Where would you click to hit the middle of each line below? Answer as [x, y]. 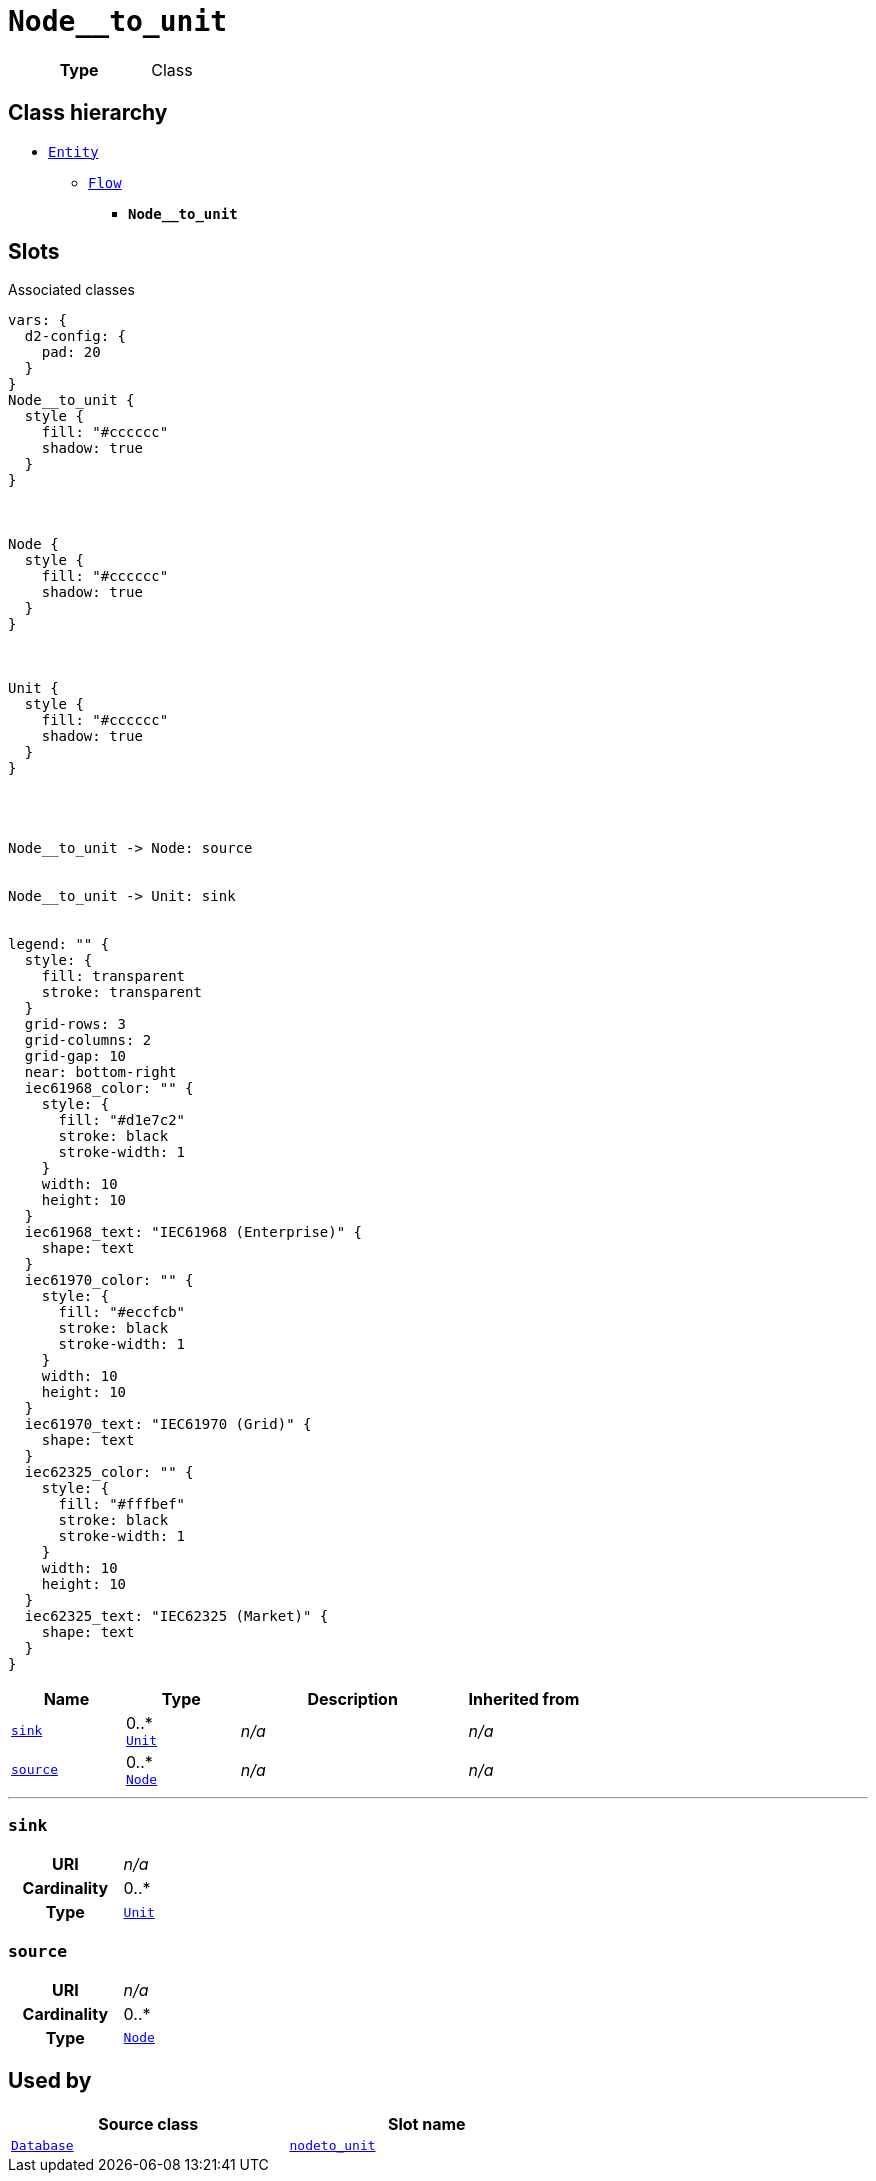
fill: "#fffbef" [122, 1504]
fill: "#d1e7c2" [122, 1120]
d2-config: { [75, 336]
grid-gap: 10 [75, 1056]
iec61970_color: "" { [109, 1280]
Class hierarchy [88, 113]
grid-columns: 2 [88, 1040]
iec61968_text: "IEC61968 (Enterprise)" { [193, 1232]
